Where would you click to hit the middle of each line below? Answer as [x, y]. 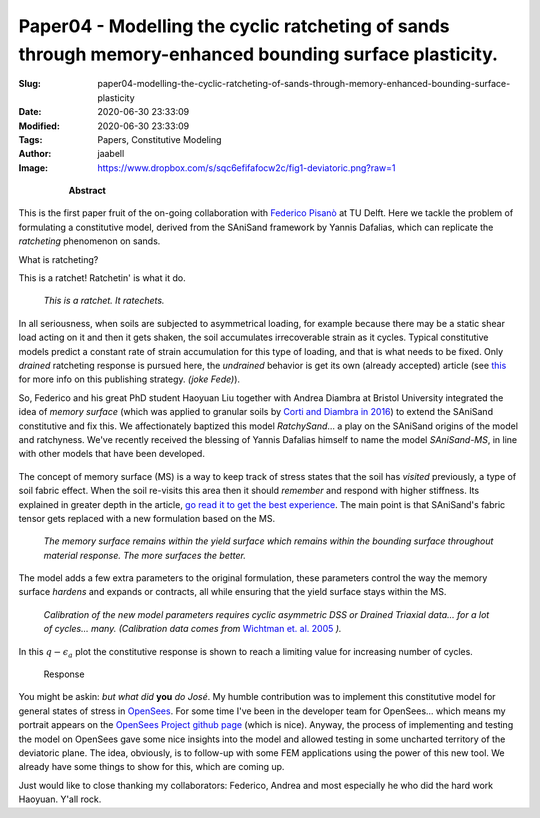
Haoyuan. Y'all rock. [60, 799]
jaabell [111, 154]
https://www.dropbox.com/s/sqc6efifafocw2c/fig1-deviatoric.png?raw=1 [246, 167]
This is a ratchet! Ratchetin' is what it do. [102, 278]
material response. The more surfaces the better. [145, 555]
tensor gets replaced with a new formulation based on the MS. [146, 518]
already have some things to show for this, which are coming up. [151, 767]
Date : [30, 112]
